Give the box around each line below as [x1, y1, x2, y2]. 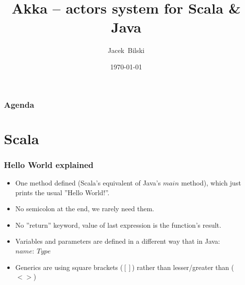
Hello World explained [4, 158, 94, 170]
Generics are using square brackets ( [15, 262, 123, 272]
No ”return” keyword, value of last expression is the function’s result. [15, 219, 221, 230]
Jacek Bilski [108, 45, 145, 55]
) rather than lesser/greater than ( [131, 262, 234, 272]
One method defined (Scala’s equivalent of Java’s [15, 178, 161, 188]
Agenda [4, 98, 34, 110]
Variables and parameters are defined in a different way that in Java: [15, 236, 220, 246]
